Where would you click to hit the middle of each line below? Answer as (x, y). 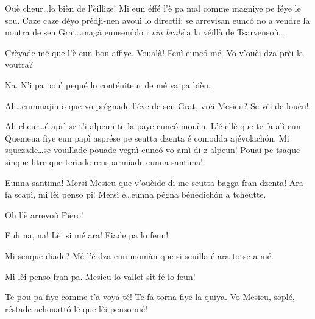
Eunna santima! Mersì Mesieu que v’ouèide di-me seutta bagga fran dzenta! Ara (154, 182)
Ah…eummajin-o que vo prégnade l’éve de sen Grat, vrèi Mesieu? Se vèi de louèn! (157, 105)
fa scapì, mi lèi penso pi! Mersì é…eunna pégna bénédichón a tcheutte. (136, 194)
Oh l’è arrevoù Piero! (44, 214)
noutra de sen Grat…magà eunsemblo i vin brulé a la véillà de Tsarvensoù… (145, 32)
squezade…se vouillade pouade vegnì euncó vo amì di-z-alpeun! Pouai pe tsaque (153, 150)
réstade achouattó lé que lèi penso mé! (76, 308)
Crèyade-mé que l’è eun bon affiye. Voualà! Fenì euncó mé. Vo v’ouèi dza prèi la (154, 52)
